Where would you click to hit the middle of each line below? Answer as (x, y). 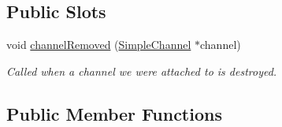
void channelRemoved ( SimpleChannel (99, 45)
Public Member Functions (114, 113)
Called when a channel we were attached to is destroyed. (142, 71)
